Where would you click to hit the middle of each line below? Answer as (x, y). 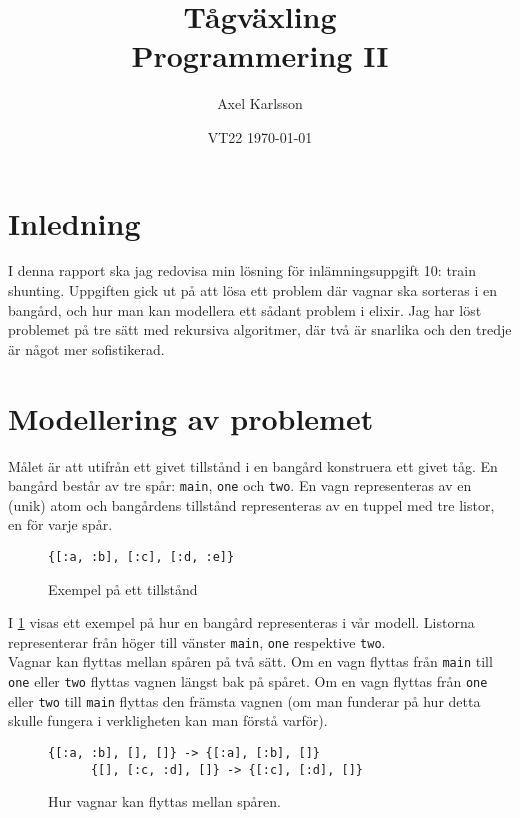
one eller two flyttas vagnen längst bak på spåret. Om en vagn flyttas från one (248, 681)
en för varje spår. (60, 524)
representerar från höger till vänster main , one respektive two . (197, 641)
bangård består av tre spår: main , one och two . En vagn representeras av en (240, 485)
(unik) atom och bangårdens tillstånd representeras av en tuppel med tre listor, (251, 504)
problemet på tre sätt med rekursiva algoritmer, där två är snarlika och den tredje (260, 329)
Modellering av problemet (191, 417)
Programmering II (260, 55)
